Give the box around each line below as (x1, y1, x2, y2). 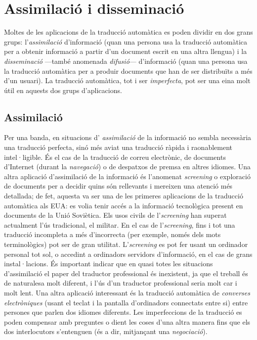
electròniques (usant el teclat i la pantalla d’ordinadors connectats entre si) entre (4, 297, 248, 307)
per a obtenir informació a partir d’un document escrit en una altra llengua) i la (4, 46, 247, 56)
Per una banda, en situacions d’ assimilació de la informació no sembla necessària (4, 132, 252, 143)
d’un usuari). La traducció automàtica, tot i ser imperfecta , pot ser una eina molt (4, 75, 251, 86)
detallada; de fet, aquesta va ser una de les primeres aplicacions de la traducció (4, 191, 243, 201)
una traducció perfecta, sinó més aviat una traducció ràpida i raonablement (4, 142, 232, 152)
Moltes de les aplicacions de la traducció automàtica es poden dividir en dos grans (4, 27, 253, 37)
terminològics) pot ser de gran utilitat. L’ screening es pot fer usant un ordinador (4, 239, 248, 249)
